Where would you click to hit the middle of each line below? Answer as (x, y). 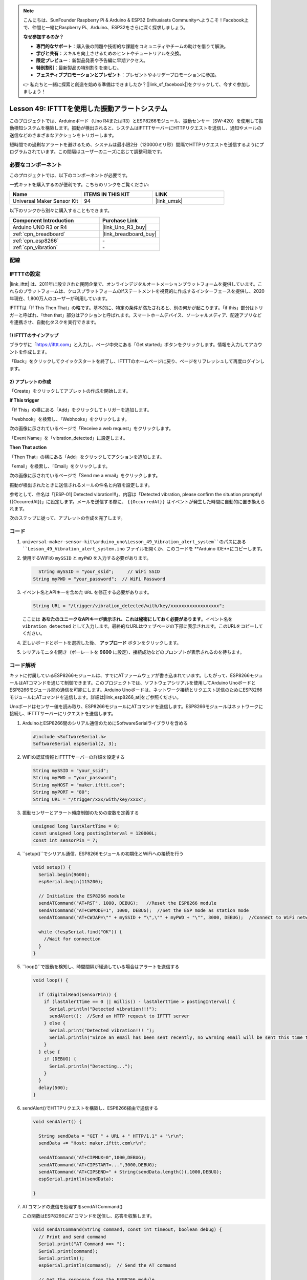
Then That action (28, 447)
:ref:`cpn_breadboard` (39, 234)
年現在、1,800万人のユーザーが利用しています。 (60, 298)
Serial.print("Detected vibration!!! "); (102, 1030)
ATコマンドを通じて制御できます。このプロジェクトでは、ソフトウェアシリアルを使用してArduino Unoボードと (139, 682)
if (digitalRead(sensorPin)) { (78, 994)
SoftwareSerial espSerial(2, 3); (75, 744)
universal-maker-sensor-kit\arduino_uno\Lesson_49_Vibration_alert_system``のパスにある (134, 542)
